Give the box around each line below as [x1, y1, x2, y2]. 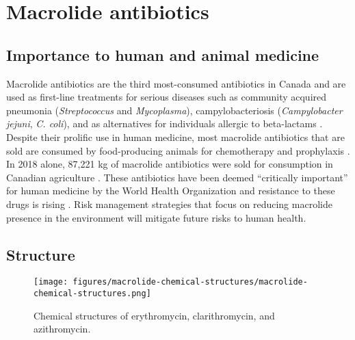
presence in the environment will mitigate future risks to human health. [6, 210, 306, 224]
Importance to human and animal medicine [6, 44, 319, 65]
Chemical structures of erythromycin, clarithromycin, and [34, 308, 275, 322]
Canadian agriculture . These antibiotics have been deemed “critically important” [6, 170, 348, 184]
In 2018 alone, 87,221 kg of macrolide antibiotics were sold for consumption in [6, 157, 333, 171]
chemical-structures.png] [34, 288, 151, 298]
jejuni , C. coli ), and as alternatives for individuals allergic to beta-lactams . [6, 116, 323, 131]
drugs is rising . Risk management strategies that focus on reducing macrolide [6, 196, 332, 211]
